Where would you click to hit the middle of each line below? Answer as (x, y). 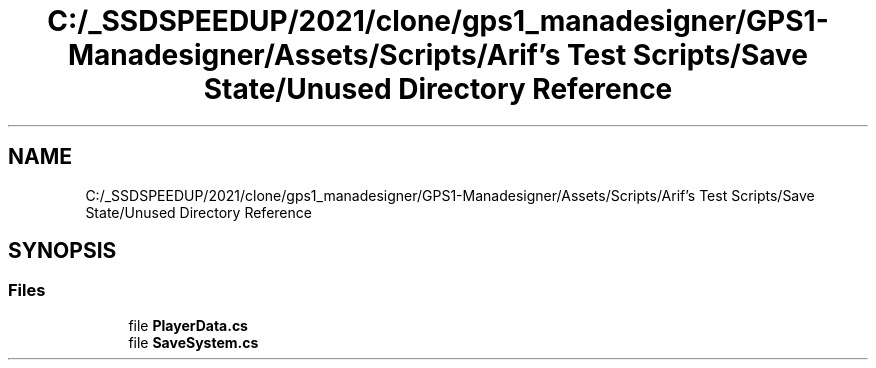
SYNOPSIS (62, 251)
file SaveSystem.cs (193, 342)
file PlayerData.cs (188, 325)
